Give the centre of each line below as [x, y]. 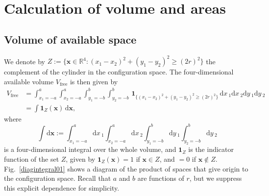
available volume [29, 81]
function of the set [32, 159]
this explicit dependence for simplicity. [62, 187]
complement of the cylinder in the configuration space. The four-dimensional [119, 72]
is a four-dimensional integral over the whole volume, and [90, 149]
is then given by [94, 81]
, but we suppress [216, 178]
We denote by [24, 61]
